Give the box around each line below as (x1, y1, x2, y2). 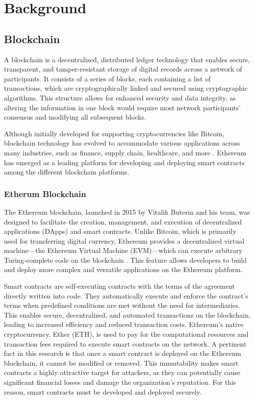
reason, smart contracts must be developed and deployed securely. (4, 386, 202, 397)
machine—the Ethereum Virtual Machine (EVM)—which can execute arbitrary (4, 245, 243, 255)
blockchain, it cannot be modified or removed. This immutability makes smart (4, 357, 239, 368)
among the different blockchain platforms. (4, 167, 129, 177)
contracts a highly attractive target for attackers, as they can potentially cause (4, 367, 240, 377)
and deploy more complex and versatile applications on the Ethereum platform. (4, 264, 243, 275)
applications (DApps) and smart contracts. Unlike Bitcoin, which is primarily (4, 226, 236, 236)
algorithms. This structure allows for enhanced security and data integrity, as (4, 92, 236, 102)
